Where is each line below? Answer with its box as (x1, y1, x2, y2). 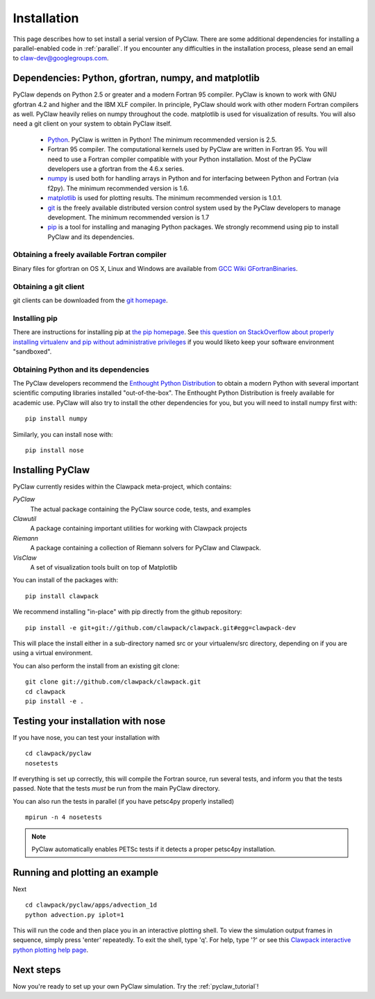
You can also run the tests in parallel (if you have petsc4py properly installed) (12, 797, 235, 805)
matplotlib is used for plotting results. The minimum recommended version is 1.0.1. (47, 194, 283, 202)
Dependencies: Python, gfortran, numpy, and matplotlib (12, 72, 260, 84)
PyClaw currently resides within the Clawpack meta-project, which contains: (12, 482, 232, 490)
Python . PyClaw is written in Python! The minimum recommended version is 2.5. (47, 135, 277, 144)
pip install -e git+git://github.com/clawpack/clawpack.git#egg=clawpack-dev (25, 624, 297, 631)
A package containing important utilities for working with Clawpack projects (30, 525, 247, 533)
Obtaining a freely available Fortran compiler (12, 250, 167, 260)
